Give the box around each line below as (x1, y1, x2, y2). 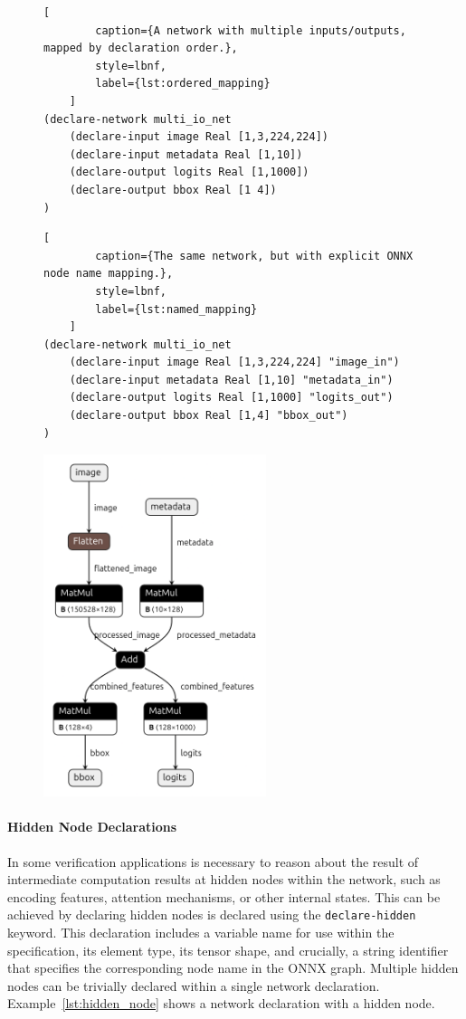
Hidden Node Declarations (7, 817, 177, 836)
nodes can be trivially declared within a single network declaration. (7, 976, 380, 995)
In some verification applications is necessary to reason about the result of (7, 852, 419, 871)
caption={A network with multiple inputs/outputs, (95, 24, 406, 37)
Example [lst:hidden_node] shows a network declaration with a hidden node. (7, 994, 435, 1013)
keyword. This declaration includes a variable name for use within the (7, 923, 395, 942)
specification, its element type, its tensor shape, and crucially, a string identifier (7, 940, 449, 959)
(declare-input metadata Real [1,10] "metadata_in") (69, 373, 394, 386)
